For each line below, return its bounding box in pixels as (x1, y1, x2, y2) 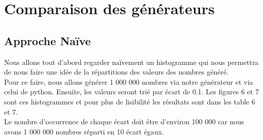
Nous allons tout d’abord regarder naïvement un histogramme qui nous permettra (4, 56, 259, 67)
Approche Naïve (4, 32, 91, 48)
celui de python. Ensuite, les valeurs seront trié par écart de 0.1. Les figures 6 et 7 (4, 86, 259, 97)
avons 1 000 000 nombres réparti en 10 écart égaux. (4, 126, 164, 136)
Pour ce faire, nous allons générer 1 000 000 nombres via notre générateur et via (4, 76, 253, 87)
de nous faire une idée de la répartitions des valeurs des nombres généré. (4, 66, 229, 77)
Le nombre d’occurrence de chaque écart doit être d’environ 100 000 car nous (4, 116, 244, 127)
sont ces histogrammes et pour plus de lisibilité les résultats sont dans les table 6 (4, 96, 255, 107)
